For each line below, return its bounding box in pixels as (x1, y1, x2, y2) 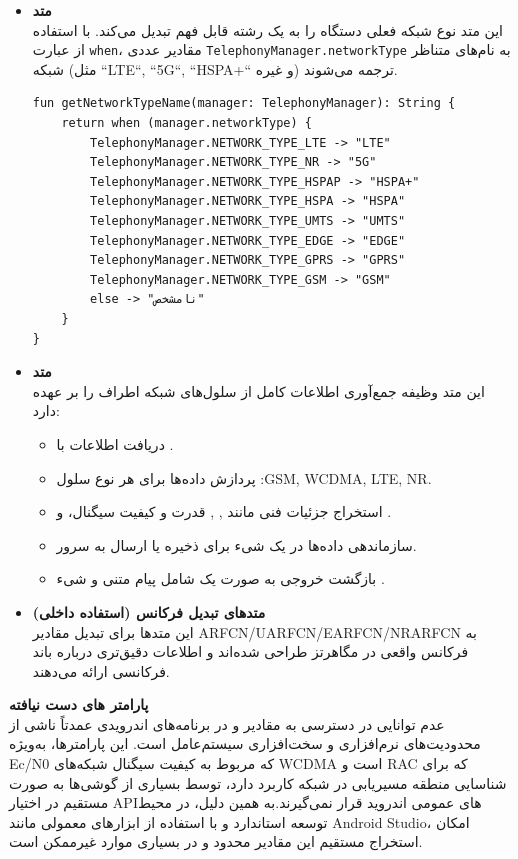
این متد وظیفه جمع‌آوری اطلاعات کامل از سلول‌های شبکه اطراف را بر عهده (32, 380, 485, 401)
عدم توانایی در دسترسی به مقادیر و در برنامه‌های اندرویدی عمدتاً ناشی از (9, 713, 445, 734)
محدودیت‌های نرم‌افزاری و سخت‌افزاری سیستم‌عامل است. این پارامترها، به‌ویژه (9, 733, 481, 754)
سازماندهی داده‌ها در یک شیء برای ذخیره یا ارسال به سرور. (56, 534, 417, 555)
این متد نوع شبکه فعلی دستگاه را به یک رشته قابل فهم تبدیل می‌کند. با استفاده (32, 19, 504, 40)
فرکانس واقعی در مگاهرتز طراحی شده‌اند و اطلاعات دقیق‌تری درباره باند (32, 641, 469, 662)
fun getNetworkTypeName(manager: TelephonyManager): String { (32, 96, 456, 111)
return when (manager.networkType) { (61, 116, 312, 131)
